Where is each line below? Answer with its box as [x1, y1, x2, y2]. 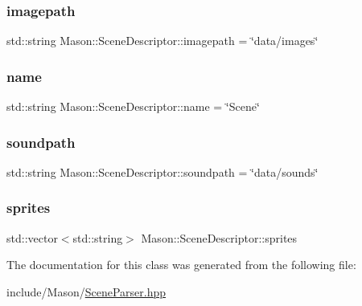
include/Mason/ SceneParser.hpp [6, 283, 167, 300]
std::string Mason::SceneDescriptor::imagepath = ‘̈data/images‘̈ [6, 32, 319, 49]
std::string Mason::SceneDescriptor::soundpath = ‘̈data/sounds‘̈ [6, 163, 319, 180]
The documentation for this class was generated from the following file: [6, 256, 356, 273]
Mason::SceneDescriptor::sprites [141, 229, 298, 246]
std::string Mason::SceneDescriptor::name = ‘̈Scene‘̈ [6, 98, 260, 115]
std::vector [6, 229, 58, 246]
